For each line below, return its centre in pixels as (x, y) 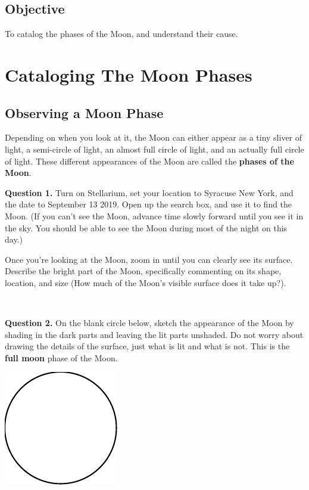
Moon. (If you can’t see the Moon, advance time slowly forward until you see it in (154, 215)
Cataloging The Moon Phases (129, 74)
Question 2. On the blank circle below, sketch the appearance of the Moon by (149, 323)
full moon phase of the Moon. (61, 357)
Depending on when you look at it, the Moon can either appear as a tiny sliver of (154, 137)
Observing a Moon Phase (84, 112)
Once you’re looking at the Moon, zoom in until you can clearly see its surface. (149, 259)
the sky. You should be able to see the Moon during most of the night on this (146, 227)
